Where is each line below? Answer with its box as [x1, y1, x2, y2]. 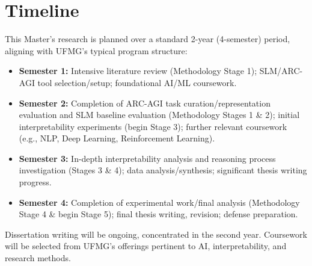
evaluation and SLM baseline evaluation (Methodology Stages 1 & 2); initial [19, 108, 300, 121]
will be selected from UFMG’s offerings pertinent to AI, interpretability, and [5, 240, 287, 252]
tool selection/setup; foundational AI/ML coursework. [37, 76, 237, 88]
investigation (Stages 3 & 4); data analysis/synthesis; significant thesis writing [19, 164, 307, 176]
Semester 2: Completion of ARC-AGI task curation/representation [19, 96, 271, 109]
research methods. [5, 252, 71, 264]
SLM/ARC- [259, 64, 303, 77]
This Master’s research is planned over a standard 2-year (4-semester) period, [5, 32, 290, 45]
